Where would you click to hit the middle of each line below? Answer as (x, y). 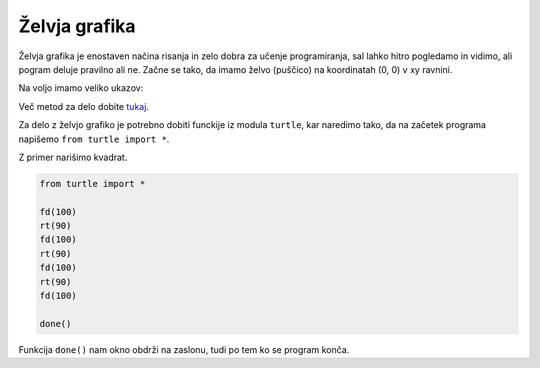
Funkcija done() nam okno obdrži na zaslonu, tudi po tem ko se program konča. (184, 349)
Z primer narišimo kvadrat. (73, 157)
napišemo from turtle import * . (94, 139)
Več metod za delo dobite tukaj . (84, 106)
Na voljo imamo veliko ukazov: (81, 88)
